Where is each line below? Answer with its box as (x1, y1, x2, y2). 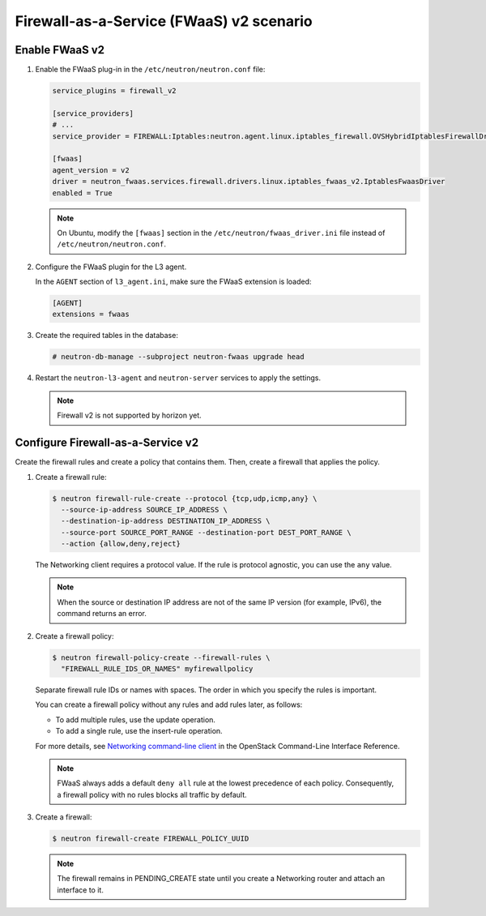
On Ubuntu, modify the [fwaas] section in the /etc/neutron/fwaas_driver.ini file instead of (57, 228, 386, 238)
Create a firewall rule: (35, 472, 107, 482)
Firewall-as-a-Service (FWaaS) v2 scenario (15, 12, 313, 30)
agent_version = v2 (52, 165, 130, 174)
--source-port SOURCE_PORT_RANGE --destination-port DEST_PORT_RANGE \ (61, 528, 352, 537)
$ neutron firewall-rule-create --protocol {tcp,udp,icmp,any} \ (52, 494, 318, 503)
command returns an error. (57, 609, 147, 619)
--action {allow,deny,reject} (61, 539, 181, 549)
